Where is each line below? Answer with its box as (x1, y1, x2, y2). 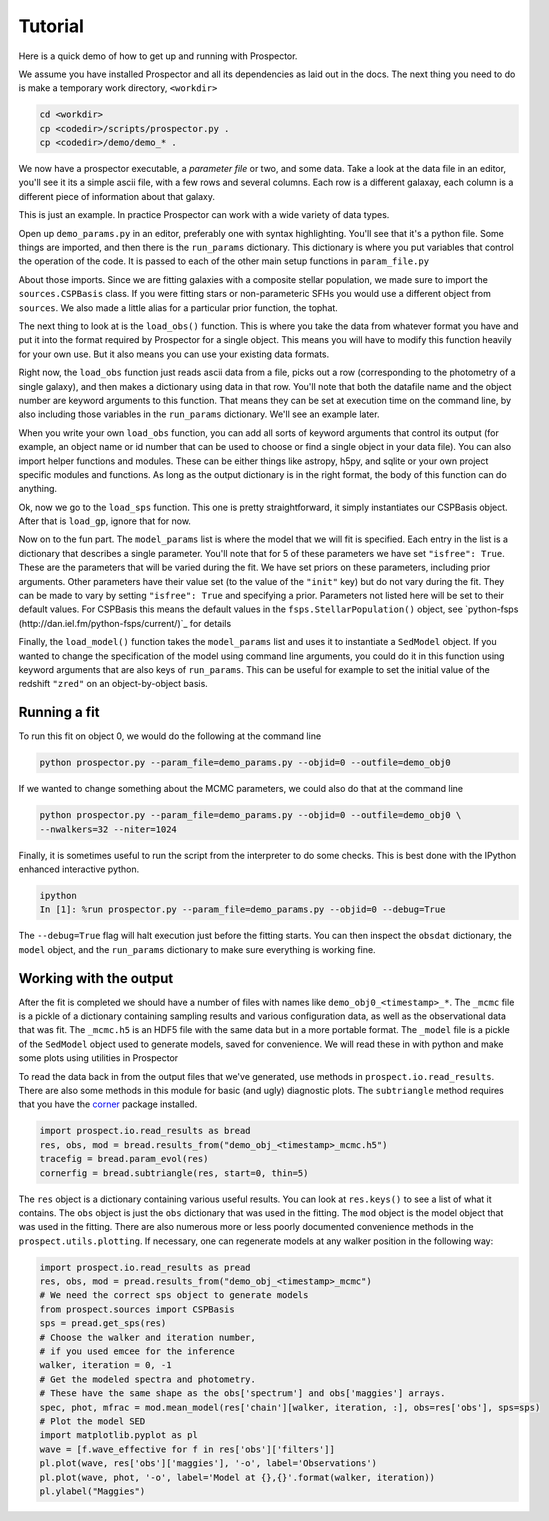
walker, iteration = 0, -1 (39, 1360, 172, 1371)
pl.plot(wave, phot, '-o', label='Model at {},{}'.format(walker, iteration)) (39, 1471, 435, 1483)
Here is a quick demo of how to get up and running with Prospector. (18, 50, 298, 62)
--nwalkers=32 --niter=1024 (39, 823, 177, 835)
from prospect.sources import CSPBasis (39, 1303, 235, 1315)
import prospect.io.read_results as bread (39, 1125, 251, 1137)
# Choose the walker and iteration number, (39, 1331, 257, 1343)
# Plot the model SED (39, 1415, 146, 1427)
